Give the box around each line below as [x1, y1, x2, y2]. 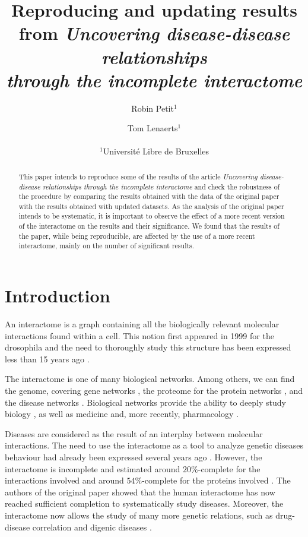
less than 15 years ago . [5, 352, 90, 365]
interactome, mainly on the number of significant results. [18, 241, 195, 251]
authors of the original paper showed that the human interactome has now [5, 485, 275, 498]
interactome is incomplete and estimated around [5, 462, 180, 475]
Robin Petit [131, 102, 174, 114]
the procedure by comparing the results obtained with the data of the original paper [18, 191, 280, 201]
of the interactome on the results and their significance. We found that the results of [18, 221, 280, 231]
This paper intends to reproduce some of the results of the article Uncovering [18, 171, 258, 181]
